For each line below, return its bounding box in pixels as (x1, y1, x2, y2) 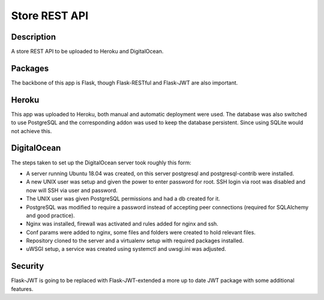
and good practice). (26, 212, 75, 219)
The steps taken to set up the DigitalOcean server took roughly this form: (11, 159, 191, 166)
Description (11, 32, 56, 42)
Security (11, 261, 44, 271)
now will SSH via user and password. (26, 187, 118, 194)
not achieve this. (11, 127, 52, 134)
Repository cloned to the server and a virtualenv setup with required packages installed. (26, 237, 244, 244)
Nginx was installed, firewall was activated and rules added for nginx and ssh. (26, 220, 218, 227)
